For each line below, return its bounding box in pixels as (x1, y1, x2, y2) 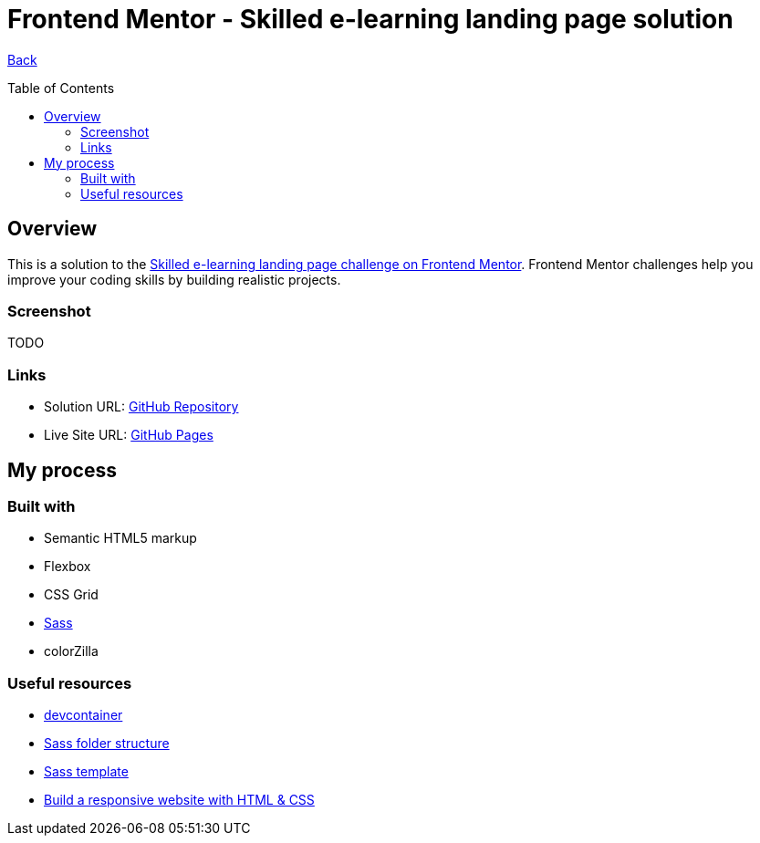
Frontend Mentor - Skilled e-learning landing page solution (7, 4, 734, 35)
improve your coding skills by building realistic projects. (7, 271, 341, 287)
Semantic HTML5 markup (44, 530, 197, 546)
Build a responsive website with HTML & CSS (44, 792, 315, 808)
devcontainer (44, 707, 123, 723)
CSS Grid (44, 587, 99, 603)
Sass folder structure (44, 735, 170, 752)
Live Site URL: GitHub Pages (44, 427, 213, 443)
